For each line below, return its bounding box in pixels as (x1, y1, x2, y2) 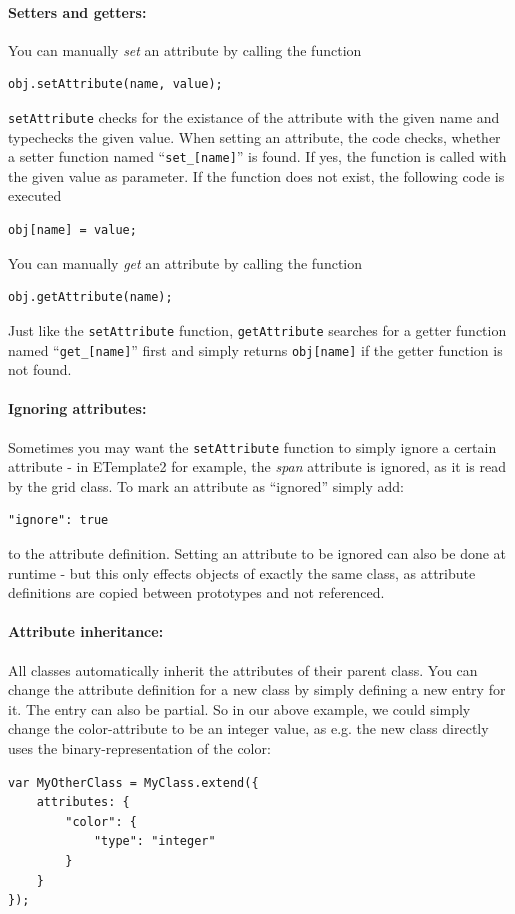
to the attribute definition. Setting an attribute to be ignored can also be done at (8, 543, 507, 563)
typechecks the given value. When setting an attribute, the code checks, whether (8, 126, 501, 147)
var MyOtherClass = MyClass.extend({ (8, 775, 259, 790)
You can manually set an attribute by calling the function (8, 39, 362, 60)
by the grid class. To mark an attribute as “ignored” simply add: (8, 475, 404, 496)
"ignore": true (8, 513, 109, 528)
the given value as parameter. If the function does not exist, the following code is (8, 165, 505, 186)
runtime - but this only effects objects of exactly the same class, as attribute (8, 562, 476, 583)
